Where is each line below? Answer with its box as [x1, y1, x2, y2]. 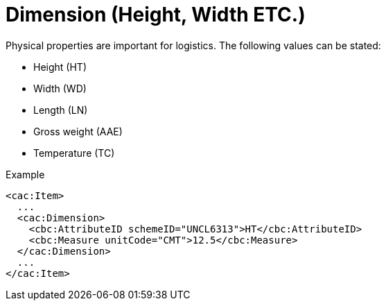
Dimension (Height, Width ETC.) [6, 3, 306, 26]
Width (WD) [33, 82, 87, 94]
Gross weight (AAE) [33, 125, 123, 137]
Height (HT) [33, 60, 87, 73]
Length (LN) [33, 103, 88, 116]
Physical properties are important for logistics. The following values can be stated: [6, 39, 381, 51]
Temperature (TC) [33, 146, 115, 159]
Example [6, 168, 45, 180]
